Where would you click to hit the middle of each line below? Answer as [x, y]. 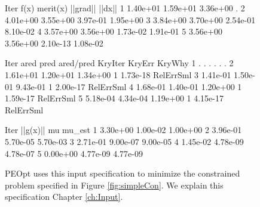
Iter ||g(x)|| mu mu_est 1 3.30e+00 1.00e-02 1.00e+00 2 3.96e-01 [123, 130]
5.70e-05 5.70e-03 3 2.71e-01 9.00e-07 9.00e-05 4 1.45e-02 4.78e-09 [124, 141]
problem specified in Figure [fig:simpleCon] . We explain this [114, 185]
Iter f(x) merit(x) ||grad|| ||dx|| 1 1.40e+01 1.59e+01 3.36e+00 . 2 [125, 8]
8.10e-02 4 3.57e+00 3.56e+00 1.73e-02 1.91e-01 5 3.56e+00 [114, 31]
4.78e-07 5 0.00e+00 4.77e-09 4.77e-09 [74, 153]
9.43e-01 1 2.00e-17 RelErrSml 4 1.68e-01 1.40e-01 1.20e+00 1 [129, 86]
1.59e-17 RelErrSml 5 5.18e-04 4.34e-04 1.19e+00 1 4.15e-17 [114, 98]
